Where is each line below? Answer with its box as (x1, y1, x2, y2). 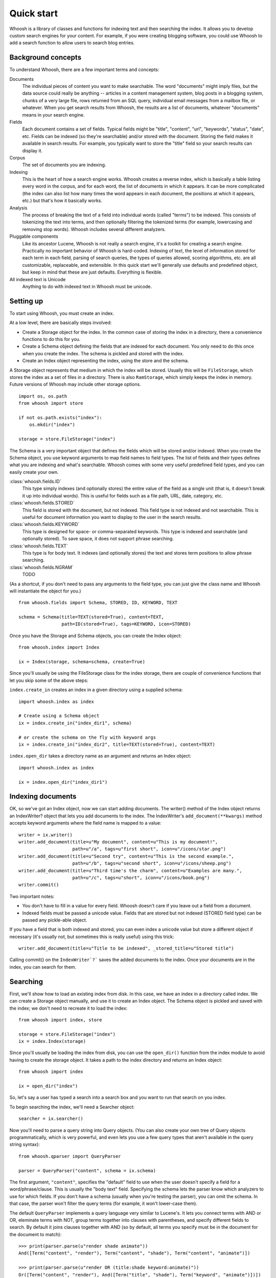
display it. (22, 147, 43, 153)
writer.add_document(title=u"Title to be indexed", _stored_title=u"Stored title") (18, 946, 235, 951)
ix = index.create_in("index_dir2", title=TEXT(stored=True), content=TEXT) (18, 741, 216, 747)
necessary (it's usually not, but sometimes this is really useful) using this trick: (9, 933, 174, 940)
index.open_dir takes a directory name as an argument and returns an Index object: (9, 753, 192, 759)
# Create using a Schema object (18, 713, 100, 719)
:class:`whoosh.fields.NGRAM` (9, 564, 74, 570)
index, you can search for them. (9, 964, 77, 970)
